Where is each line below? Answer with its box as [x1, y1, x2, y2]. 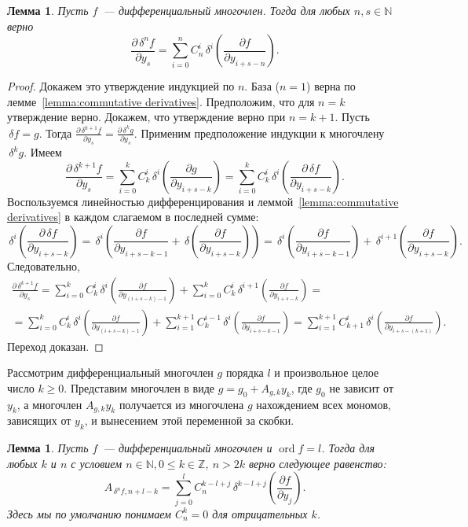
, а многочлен [16, 396, 82, 412]
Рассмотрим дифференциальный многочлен [7, 364, 214, 381]
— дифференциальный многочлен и [103, 440, 272, 456]
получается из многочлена [119, 396, 244, 412]
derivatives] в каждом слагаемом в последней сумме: [7, 208, 259, 225]
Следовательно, [7, 257, 80, 274]
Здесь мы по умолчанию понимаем [7, 505, 171, 521]
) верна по [306, 78, 356, 94]
